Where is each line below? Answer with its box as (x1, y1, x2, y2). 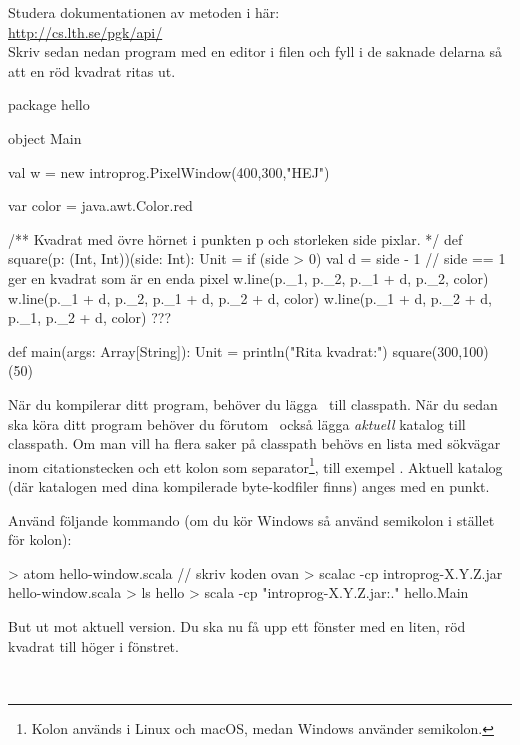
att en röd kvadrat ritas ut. (8, 60, 176, 81)
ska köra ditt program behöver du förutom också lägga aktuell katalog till (8, 413, 466, 434)
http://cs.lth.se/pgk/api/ (8, 21, 163, 42)
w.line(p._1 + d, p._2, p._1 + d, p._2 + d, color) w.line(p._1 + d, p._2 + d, (8, 287, 492, 308)
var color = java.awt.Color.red (8, 195, 193, 216)
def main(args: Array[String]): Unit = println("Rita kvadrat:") (8, 340, 388, 361)
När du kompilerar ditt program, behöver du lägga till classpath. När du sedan (8, 393, 498, 414)
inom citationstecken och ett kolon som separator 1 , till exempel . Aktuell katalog (8, 453, 503, 477)
